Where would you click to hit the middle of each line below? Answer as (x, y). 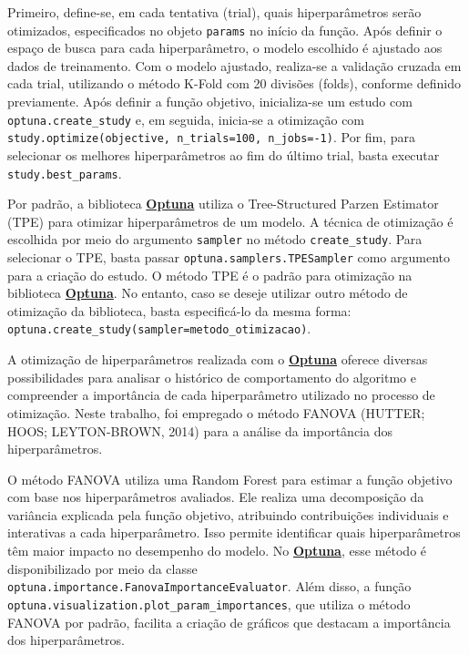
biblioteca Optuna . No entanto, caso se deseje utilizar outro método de (208, 293)
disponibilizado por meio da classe (102, 568)
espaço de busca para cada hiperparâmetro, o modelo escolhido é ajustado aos (225, 48)
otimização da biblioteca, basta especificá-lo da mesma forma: (179, 310)
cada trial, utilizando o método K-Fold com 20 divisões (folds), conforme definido (234, 83)
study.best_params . (65, 173)
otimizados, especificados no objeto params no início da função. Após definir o (225, 30)
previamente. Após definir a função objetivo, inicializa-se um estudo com (210, 102)
